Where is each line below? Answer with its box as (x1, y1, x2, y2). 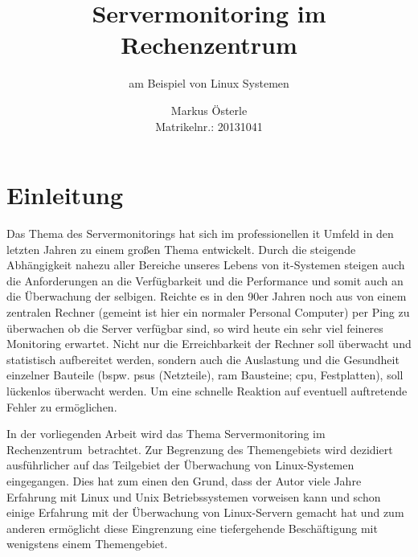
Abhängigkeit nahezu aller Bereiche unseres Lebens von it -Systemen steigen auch (6, 256, 405, 273)
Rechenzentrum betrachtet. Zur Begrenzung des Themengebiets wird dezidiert (6, 440, 393, 457)
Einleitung (6, 178, 124, 211)
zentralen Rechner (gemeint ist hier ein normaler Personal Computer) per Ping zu (6, 304, 410, 320)
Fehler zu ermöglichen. (6, 398, 117, 415)
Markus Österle (170, 101, 248, 118)
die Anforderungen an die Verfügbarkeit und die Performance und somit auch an (6, 272, 404, 289)
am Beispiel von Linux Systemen (129, 75, 289, 92)
